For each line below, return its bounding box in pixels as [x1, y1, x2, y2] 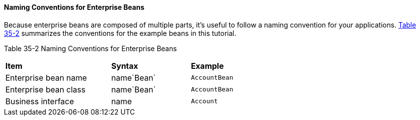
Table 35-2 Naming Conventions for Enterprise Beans [4, 44, 177, 53]
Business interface [5, 96, 74, 106]
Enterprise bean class [5, 84, 85, 94]
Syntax [111, 60, 139, 71]
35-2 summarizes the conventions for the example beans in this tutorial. [4, 29, 236, 37]
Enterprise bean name [5, 72, 87, 83]
